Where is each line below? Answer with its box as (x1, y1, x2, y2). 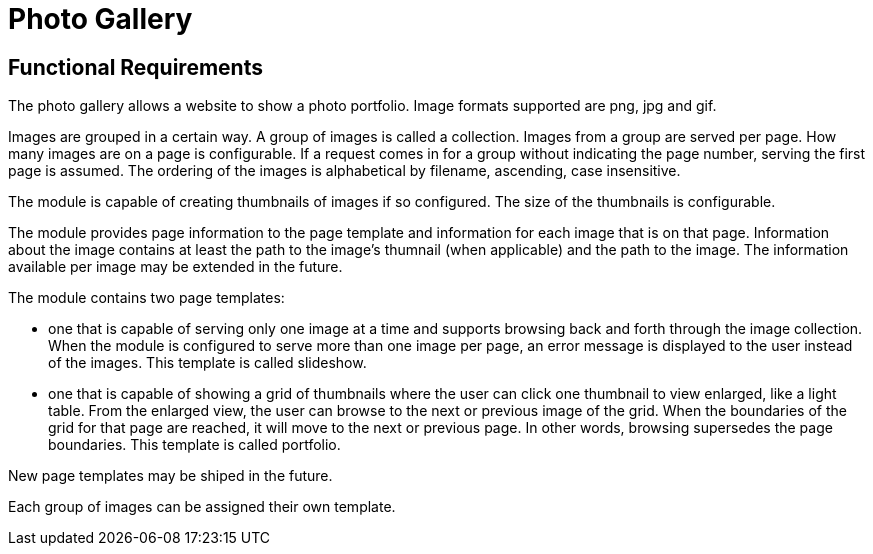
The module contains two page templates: (8, 289, 285, 307)
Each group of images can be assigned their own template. (8, 498, 396, 516)
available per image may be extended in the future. (8, 258, 343, 276)
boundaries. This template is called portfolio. (48, 436, 341, 454)
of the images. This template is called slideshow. (48, 354, 367, 372)
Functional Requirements (8, 54, 263, 80)
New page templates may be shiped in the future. (8, 467, 333, 485)
